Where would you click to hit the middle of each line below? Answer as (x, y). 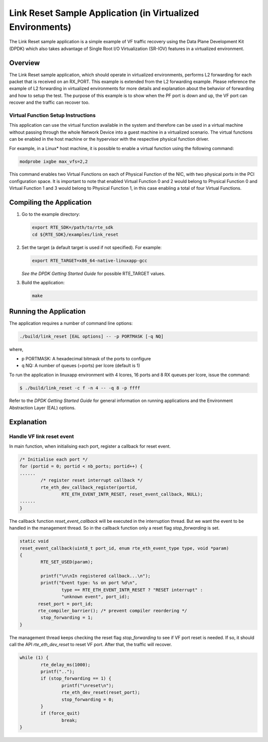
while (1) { (34, 658)
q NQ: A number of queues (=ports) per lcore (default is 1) (81, 366)
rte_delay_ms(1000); (66, 664)
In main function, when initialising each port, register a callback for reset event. (90, 446)
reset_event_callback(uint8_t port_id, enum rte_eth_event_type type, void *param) (124, 548)
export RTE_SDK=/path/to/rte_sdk (73, 228)
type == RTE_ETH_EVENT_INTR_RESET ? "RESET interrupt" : (132, 590)
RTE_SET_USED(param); (67, 562)
